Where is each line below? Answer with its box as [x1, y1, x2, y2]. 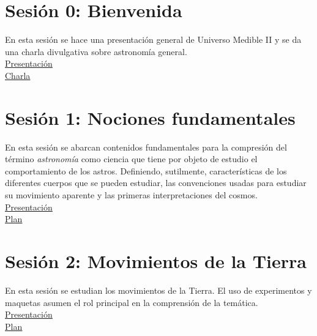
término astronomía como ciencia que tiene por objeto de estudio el [5, 152, 258, 165]
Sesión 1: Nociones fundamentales [5, 105, 296, 130]
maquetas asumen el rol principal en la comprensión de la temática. [5, 296, 258, 308]
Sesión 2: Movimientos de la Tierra [5, 248, 307, 273]
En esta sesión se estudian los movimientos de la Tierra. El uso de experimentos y [5, 283, 312, 296]
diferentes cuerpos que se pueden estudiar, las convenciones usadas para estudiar [5, 176, 307, 189]
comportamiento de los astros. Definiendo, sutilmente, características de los [5, 164, 287, 177]
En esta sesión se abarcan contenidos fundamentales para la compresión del [5, 140, 287, 153]
